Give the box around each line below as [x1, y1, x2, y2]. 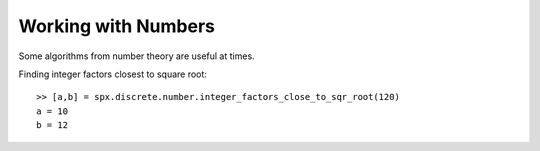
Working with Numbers [18, 15, 215, 37]
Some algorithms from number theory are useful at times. [18, 50, 255, 62]
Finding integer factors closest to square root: [18, 68, 207, 80]
